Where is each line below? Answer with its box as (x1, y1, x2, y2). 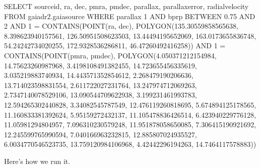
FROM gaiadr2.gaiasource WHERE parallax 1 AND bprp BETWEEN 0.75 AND (4, 11, 255, 21)
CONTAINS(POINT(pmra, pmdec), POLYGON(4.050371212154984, (4, 50, 217, 60)
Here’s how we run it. (4, 155, 71, 166)
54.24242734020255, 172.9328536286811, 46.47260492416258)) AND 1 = (4, 40, 226, 51)
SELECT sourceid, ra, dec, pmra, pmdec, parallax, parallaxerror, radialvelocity (4, 1, 249, 11)
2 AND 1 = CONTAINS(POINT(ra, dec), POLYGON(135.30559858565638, (4, 21, 238, 31)
